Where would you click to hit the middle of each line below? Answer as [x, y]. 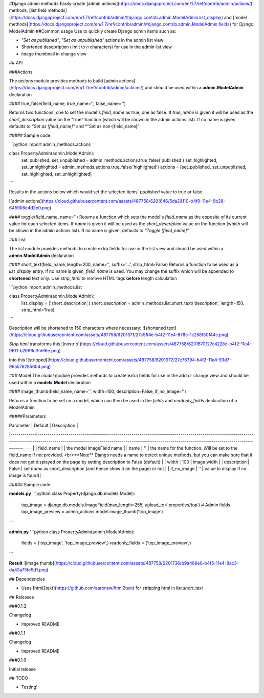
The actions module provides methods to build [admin [64, 80]
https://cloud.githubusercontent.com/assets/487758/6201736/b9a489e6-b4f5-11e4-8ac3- [147, 563]
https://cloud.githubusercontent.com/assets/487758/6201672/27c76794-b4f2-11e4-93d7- [140, 360]
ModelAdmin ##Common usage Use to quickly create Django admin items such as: [93, 31]
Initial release [22, 669]
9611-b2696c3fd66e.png [34, 351]
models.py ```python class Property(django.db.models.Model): [72, 493]
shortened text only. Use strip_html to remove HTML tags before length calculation [93, 278]
